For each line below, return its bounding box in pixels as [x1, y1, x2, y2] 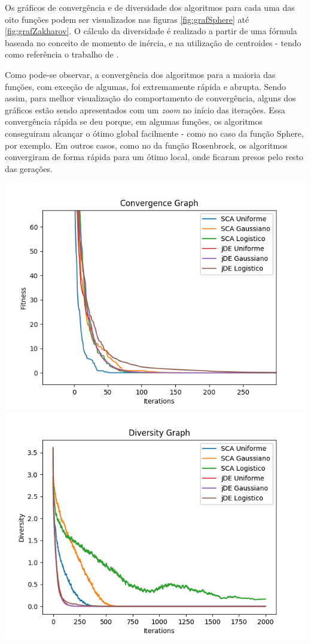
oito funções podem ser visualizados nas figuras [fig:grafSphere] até [5, 13, 249, 25]
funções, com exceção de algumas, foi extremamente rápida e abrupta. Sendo [5, 80, 286, 92]
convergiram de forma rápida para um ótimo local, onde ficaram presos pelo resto [5, 151, 304, 163]
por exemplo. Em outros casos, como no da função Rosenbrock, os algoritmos [5, 139, 288, 151]
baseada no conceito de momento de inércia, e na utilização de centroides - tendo [5, 36, 301, 49]
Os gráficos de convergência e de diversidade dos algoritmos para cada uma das [5, 1, 295, 13]
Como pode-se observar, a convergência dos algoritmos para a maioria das [5, 68, 276, 80]
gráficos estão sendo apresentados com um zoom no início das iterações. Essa [5, 103, 285, 116]
